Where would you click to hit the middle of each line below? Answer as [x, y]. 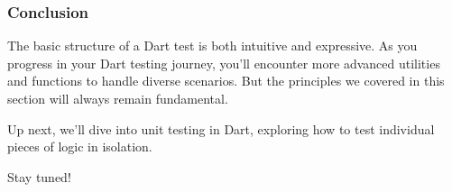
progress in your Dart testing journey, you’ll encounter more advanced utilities [224, 63]
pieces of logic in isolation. [80, 146]
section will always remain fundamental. [118, 98]
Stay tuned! [39, 176]
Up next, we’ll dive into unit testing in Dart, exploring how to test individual [221, 128]
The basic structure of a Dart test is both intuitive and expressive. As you [212, 46]
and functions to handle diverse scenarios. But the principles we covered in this [226, 81]
